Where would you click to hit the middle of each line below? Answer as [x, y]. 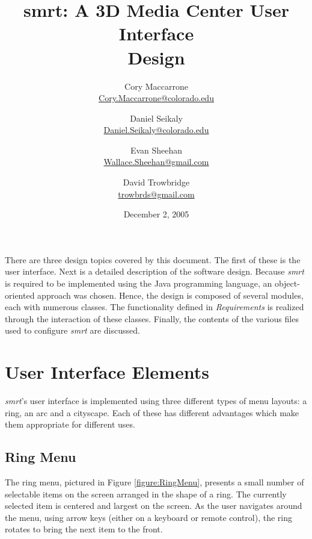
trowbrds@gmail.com [156, 194]
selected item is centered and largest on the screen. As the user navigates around [154, 506]
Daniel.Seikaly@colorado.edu [156, 130]
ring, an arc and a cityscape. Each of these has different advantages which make [152, 412]
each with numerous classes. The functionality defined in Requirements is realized [154, 307]
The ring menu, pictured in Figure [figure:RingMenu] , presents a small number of [154, 482]
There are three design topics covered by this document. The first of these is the [153, 259]
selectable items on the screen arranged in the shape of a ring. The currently [146, 494]
